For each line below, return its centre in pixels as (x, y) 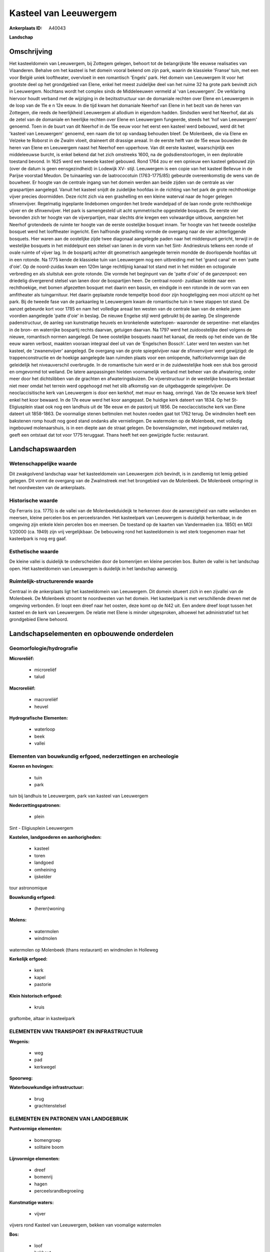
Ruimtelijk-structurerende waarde (51, 581)
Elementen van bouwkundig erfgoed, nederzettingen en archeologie (94, 756)
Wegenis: (19, 1041)
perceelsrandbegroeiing (59, 1191)
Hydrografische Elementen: (39, 718)
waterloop (45, 729)
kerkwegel (45, 1067)
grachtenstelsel (50, 1106)
